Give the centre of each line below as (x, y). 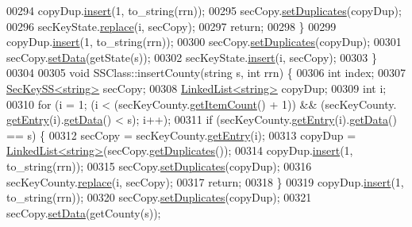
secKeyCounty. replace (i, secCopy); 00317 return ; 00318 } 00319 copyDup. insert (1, (205, 181)
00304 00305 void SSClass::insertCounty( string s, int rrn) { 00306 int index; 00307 (206, 73)
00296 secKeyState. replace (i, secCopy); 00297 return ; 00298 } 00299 (171, 26)
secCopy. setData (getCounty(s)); (84, 212)
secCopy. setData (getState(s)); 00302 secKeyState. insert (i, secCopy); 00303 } (192, 57)
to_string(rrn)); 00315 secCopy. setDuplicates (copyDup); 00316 (159, 165)
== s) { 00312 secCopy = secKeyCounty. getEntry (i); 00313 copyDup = (181, 135)
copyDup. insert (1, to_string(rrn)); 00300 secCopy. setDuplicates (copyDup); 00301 (204, 42)
